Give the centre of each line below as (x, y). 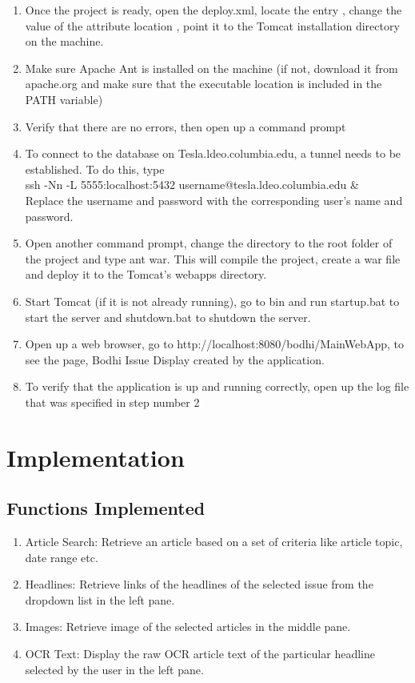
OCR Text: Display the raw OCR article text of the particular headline (200, 654)
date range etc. (62, 557)
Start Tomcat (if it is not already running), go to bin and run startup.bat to (212, 301)
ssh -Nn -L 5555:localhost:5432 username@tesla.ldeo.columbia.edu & (192, 185)
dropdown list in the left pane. (100, 599)
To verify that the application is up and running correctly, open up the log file (217, 386)
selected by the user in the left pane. (114, 669)
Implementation (96, 457)
